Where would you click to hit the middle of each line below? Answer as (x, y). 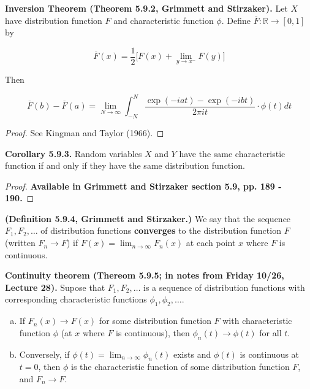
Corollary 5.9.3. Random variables (74, 153)
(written (20, 243)
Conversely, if (44, 354)
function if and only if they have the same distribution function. (125, 165)
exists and (192, 354)
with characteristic (257, 321)
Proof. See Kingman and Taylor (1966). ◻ (85, 132)
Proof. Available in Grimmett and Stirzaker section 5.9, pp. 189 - (143, 186)
